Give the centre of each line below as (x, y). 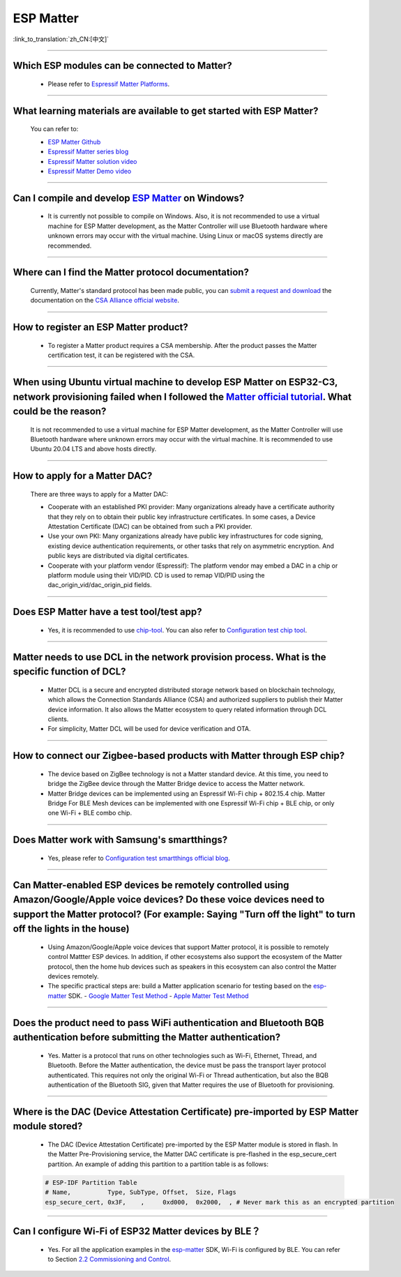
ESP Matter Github (74, 142)
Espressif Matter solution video (92, 161)
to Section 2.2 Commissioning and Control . (109, 1259)
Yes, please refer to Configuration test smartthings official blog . (139, 858)
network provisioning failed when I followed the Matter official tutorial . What (182, 396)
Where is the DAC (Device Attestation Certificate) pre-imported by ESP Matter (186, 1111)
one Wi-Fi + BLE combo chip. (90, 813)
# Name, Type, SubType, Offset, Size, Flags (141, 1192)
